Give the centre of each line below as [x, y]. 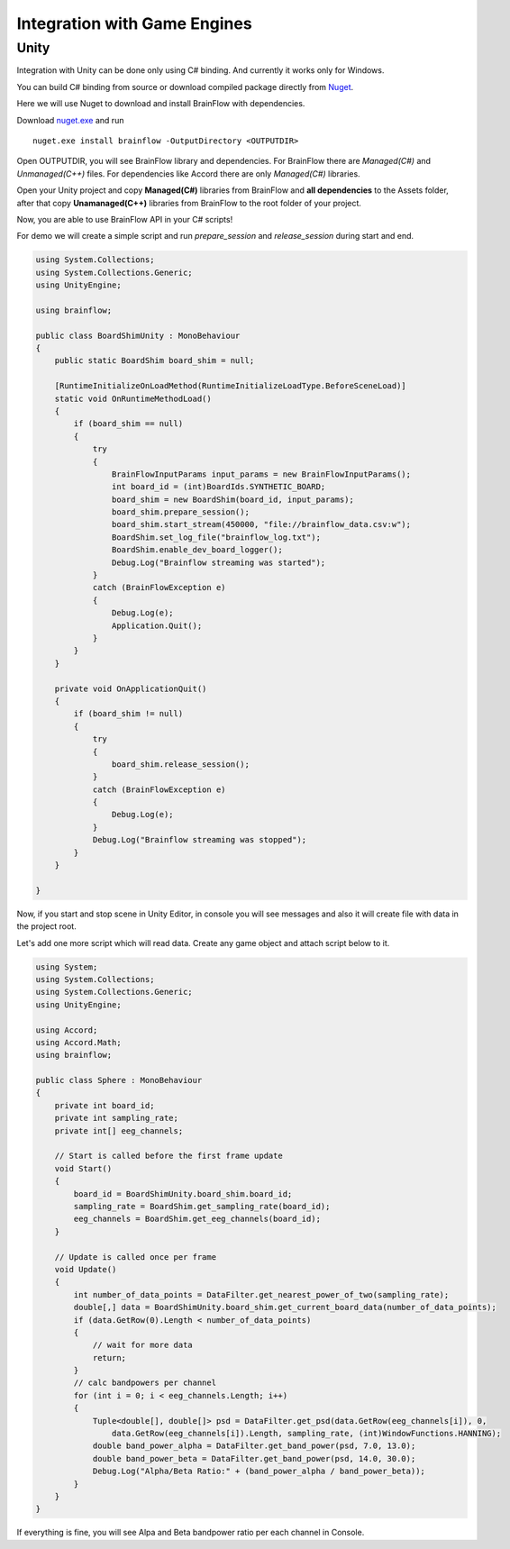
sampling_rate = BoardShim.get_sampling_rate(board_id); [202, 1206]
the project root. [46, 926]
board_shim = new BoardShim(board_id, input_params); [233, 499]
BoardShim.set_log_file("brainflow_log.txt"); [216, 537]
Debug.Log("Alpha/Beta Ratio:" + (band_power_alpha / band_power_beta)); [259, 1472]
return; [109, 1358]
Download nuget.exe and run [70, 120]
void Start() [83, 1168]
